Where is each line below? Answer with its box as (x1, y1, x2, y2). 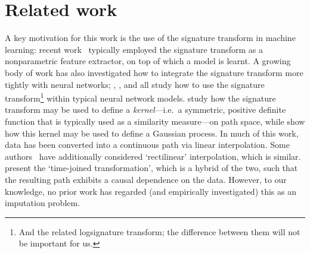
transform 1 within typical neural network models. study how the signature (5, 90, 276, 104)
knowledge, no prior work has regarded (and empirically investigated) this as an (5, 185, 297, 197)
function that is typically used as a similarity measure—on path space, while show (5, 115, 305, 127)
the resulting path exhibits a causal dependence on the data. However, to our (5, 173, 287, 185)
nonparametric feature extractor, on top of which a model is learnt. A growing (5, 55, 291, 67)
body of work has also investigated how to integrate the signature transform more (5, 66, 303, 78)
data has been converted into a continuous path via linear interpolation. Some (5, 138, 290, 151)
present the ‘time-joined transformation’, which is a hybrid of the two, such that (5, 162, 298, 174)
